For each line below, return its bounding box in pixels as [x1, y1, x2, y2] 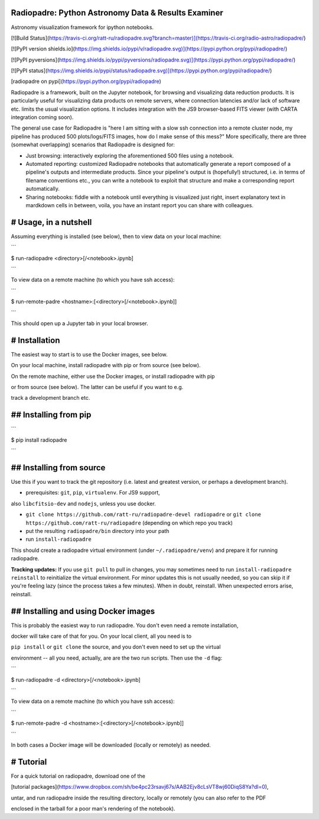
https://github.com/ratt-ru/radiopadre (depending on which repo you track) [25, 519, 233, 526]
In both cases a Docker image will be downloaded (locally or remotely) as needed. [11, 741, 211, 749]
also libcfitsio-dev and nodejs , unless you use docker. [11, 500, 156, 507]
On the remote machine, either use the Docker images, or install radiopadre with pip [11, 372, 215, 380]
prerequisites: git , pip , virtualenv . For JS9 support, [25, 489, 161, 496]
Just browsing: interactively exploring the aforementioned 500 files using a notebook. [25, 152, 235, 159]
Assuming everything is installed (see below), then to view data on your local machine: [11, 233, 222, 240]
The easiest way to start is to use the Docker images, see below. [11, 351, 168, 358]
